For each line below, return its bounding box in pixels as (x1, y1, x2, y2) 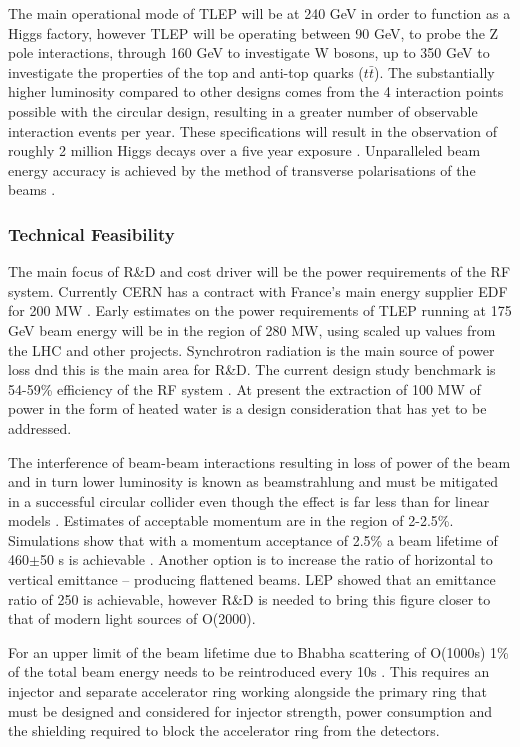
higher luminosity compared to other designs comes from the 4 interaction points (8, 81, 504, 102)
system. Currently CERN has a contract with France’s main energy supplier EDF (8, 280, 508, 301)
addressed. (8, 417, 72, 438)
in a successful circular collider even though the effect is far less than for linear (8, 490, 490, 511)
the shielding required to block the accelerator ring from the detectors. (8, 720, 440, 741)
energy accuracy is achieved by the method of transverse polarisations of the (8, 159, 476, 180)
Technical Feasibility (8, 221, 175, 246)
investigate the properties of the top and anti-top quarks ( (8, 61, 364, 82)
